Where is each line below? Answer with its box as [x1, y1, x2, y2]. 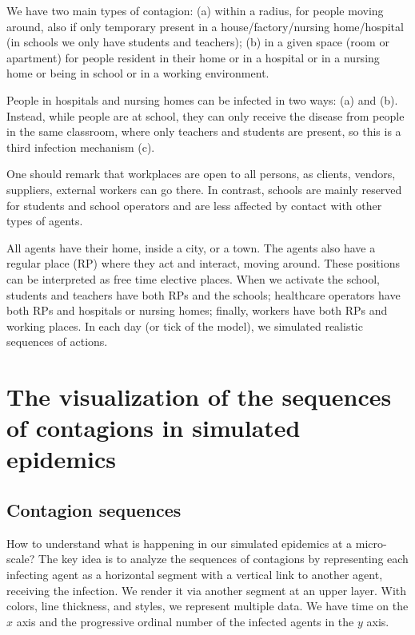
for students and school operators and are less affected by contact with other [6, 196, 382, 213]
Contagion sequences [6, 498, 182, 522]
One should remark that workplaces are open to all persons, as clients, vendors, [6, 165, 396, 182]
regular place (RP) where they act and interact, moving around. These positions [6, 255, 400, 272]
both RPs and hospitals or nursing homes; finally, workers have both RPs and [6, 302, 388, 319]
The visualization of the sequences [6, 380, 392, 413]
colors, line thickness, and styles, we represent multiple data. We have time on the [6, 597, 409, 614]
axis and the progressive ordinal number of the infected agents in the [16, 613, 354, 629]
